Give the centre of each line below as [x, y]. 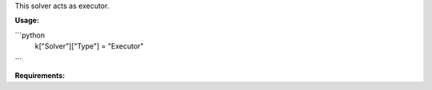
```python [30, 35]
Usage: [27, 21]
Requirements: [40, 75]
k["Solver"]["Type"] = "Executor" [89, 46]
